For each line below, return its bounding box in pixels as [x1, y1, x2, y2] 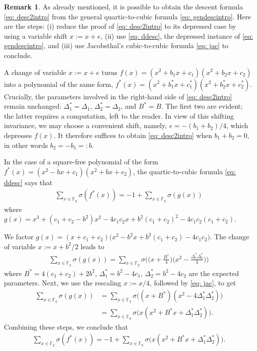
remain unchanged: [4, 101, 62, 111]
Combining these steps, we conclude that [4, 321, 128, 332]
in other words [4, 140, 48, 150]
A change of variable [4, 67, 66, 77]
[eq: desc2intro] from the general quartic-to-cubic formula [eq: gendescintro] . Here [4, 11, 251, 21]
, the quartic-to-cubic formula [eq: [133, 166, 236, 176]
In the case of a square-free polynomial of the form [4, 156, 158, 167]
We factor [4, 231, 34, 242]
